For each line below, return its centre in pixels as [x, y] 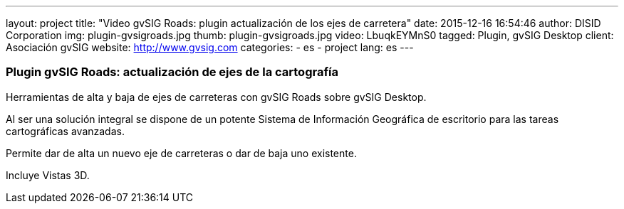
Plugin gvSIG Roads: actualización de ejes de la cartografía [172, 72]
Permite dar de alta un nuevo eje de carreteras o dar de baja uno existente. [181, 153]
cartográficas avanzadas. [65, 131]
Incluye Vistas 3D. [48, 175]
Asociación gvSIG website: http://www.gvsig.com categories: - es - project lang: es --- [210, 47]
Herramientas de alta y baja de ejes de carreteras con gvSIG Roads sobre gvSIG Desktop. [216, 97]
